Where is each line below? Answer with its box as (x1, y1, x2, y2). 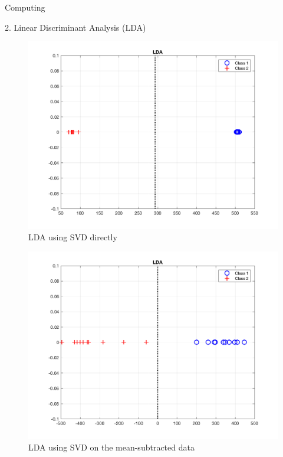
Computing (5, 1, 45, 13)
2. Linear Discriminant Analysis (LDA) (5, 21, 146, 33)
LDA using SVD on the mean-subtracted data (28, 441, 195, 453)
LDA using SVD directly (28, 231, 117, 243)
